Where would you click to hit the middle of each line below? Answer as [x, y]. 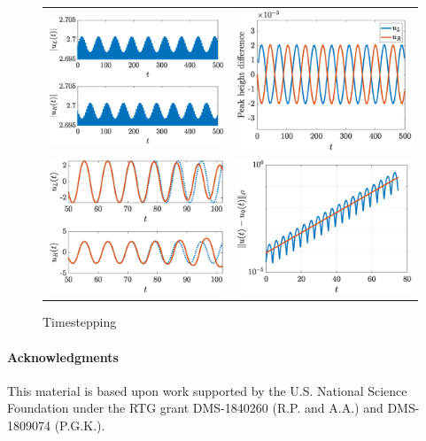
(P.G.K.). [80, 425]
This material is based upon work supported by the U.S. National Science [207, 390]
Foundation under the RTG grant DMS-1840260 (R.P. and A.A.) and [195, 408]
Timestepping [80, 322]
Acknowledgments [63, 356]
